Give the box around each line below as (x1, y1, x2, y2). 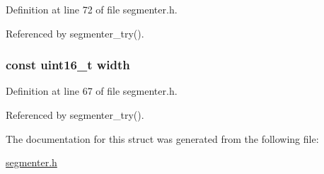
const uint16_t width (6, 56, 130, 74)
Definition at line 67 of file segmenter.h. (6, 83, 178, 98)
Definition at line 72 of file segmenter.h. (6, 2, 178, 16)
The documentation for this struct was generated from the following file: (6, 131, 319, 146)
